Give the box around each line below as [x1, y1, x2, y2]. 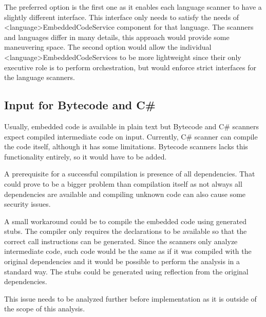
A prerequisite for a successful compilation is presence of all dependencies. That [4, 168, 255, 179]
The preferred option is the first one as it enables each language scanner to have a [4, 2, 262, 12]
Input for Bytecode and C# [4, 97, 156, 113]
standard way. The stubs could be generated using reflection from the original [4, 266, 249, 276]
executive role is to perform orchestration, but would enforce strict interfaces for [4, 62, 257, 72]
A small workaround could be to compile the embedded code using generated [4, 215, 246, 226]
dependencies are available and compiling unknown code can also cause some [4, 188, 246, 199]
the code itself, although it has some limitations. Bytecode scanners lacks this [4, 141, 248, 152]
